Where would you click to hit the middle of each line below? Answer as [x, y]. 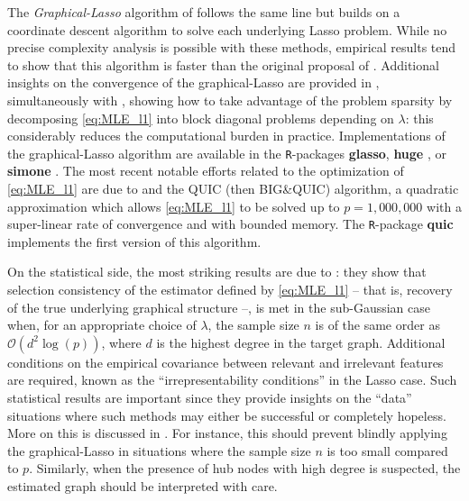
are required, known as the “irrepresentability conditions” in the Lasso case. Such [232, 380]
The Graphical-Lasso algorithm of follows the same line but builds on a [204, 12]
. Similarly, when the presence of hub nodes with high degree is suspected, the [245, 468]
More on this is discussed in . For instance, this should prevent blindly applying [227, 433]
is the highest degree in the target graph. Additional [301, 342]
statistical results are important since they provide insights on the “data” [210, 397]
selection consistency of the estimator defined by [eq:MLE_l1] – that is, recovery [230, 290]
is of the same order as [377, 325]
